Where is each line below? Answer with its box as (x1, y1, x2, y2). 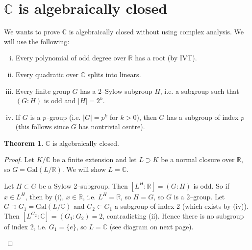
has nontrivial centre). (78, 121, 145, 132)
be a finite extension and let (52, 154, 137, 165)
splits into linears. (87, 69, 141, 79)
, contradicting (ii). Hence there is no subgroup (102, 210, 244, 221)
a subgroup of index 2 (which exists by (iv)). (114, 201, 249, 211)
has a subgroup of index (167, 111, 239, 122)
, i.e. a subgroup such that (160, 85, 239, 96)
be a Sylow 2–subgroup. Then (39, 180, 128, 191)
